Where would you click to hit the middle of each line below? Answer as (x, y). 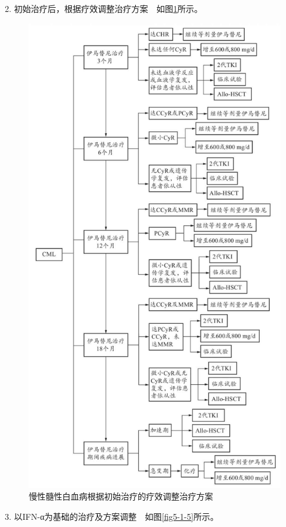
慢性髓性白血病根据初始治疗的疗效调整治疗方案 (121, 496)
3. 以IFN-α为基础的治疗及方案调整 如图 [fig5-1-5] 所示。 (112, 516)
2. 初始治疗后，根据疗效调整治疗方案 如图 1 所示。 (104, 8)
